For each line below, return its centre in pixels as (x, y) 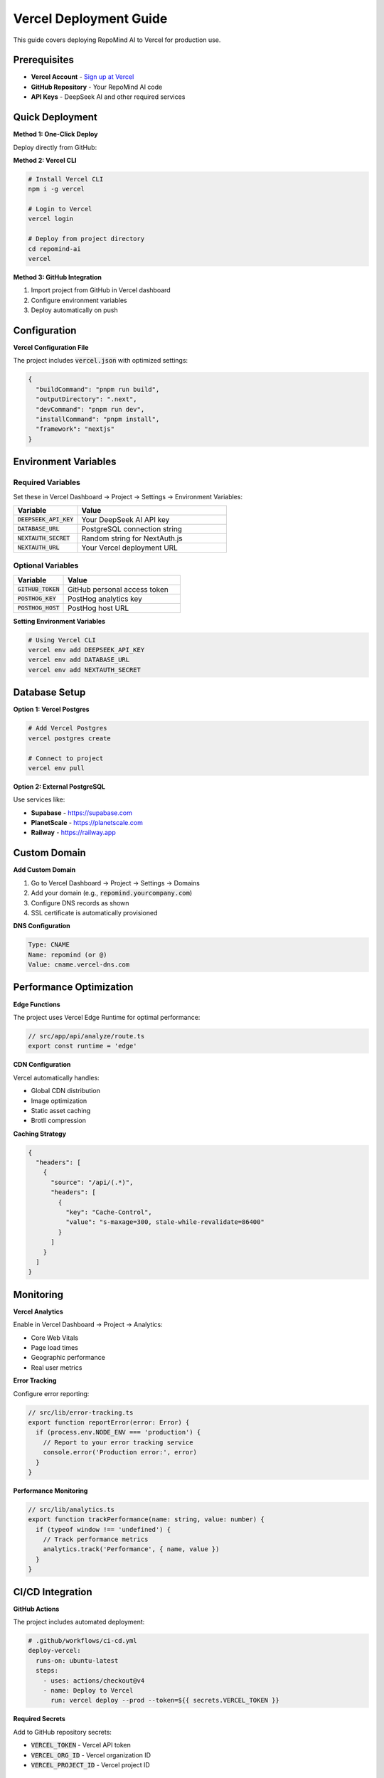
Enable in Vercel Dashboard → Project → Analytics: (88, 1325)
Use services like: (39, 799)
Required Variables (47, 482)
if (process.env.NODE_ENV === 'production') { (118, 1432)
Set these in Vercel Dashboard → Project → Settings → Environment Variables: (128, 496)
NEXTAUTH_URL (38, 548)
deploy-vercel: (54, 1651)
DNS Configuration (42, 926)
